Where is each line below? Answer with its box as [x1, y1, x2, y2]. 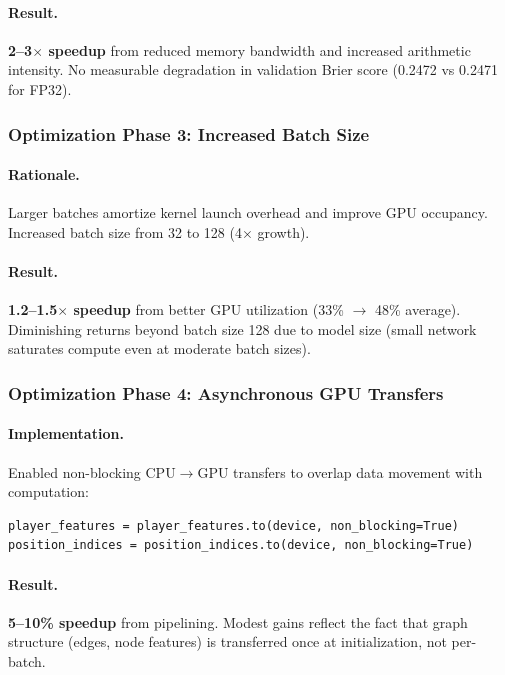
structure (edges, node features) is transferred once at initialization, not [8, 631, 447, 652]
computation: [8, 481, 89, 502]
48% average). [374, 299, 461, 320]
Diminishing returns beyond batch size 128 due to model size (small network [8, 318, 477, 339]
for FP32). [8, 78, 72, 99]
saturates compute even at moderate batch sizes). [8, 338, 311, 359]
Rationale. [8, 164, 80, 185]
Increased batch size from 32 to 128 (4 [8, 221, 242, 242]
